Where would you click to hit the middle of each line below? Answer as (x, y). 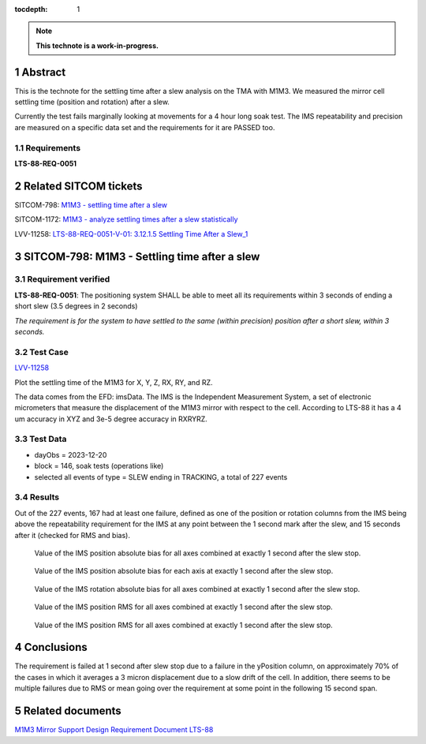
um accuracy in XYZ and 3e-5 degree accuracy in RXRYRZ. (111, 419)
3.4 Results (37, 497)
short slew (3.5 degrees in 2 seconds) (76, 306)
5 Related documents (68, 711)
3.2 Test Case (41, 352)
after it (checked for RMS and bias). (72, 535)
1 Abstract (40, 72)
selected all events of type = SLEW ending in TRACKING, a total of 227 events (161, 477)
